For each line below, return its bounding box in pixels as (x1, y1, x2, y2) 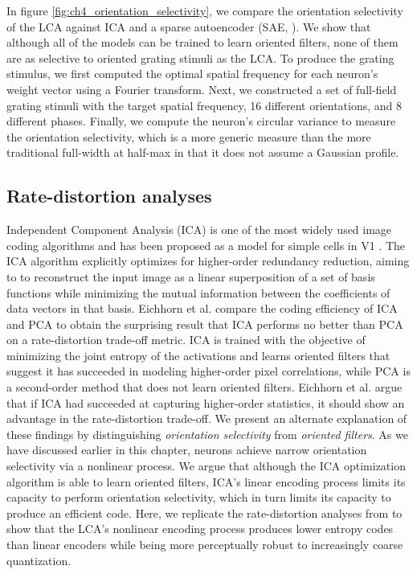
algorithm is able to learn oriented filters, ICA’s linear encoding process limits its (6, 473, 406, 490)
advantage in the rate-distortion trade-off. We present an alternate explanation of (6, 410, 407, 427)
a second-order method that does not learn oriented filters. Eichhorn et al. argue (6, 379, 403, 396)
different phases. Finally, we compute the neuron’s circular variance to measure (6, 113, 396, 129)
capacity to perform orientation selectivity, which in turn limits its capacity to (6, 489, 391, 506)
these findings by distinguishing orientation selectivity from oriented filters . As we (6, 425, 408, 442)
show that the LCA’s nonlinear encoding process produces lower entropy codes (6, 520, 394, 537)
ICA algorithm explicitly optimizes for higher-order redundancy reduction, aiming (6, 252, 410, 269)
